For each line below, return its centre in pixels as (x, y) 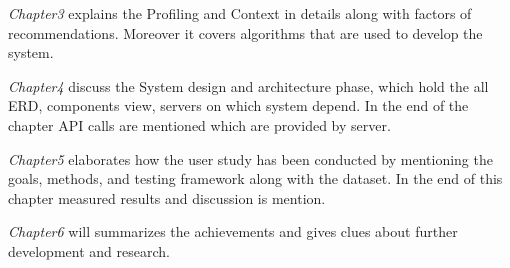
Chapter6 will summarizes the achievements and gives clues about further (233, 231)
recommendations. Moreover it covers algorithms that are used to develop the (245, 32)
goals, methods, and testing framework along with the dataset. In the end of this (255, 178)
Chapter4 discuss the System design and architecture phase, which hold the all (248, 85)
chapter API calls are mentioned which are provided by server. (199, 124)
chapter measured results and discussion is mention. (167, 197)
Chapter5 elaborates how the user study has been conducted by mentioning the (250, 158)
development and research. (89, 250)
